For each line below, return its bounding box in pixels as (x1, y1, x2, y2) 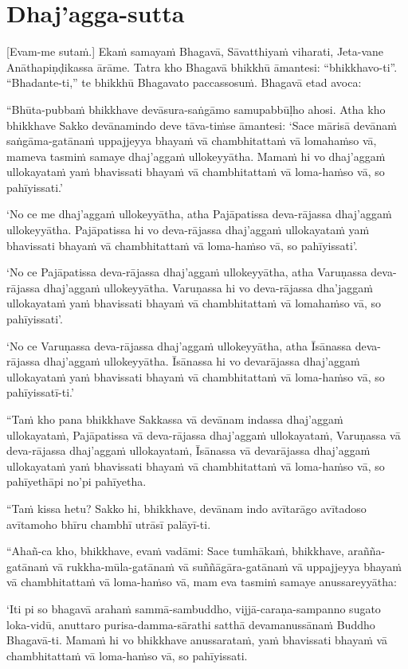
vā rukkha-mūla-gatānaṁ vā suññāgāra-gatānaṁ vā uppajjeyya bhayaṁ (52, 557, 402, 574)
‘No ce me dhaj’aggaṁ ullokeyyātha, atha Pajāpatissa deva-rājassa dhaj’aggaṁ (6, 205, 392, 222)
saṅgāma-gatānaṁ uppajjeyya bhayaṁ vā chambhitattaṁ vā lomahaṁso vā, (6, 132, 377, 149)
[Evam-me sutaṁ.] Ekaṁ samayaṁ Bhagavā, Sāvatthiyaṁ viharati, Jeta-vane (6, 43, 384, 60)
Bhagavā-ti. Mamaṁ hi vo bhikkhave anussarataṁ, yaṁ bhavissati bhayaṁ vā (6, 632, 388, 648)
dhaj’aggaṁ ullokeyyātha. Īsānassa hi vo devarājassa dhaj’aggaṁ (43, 353, 360, 370)
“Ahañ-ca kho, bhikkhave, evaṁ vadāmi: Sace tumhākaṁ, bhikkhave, (6, 542, 344, 559)
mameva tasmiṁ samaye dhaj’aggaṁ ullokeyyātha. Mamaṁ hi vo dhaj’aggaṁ (6, 147, 386, 164)
